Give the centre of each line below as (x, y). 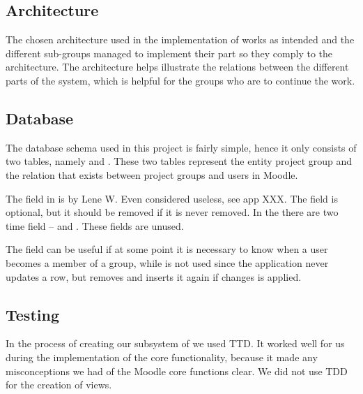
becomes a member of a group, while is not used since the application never (167, 262)
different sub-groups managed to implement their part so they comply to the (169, 53)
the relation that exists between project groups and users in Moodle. (152, 174)
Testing (32, 314)
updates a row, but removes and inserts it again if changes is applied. (154, 276)
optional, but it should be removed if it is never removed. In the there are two (172, 212)
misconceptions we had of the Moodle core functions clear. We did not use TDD (177, 371)
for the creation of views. (59, 385)
